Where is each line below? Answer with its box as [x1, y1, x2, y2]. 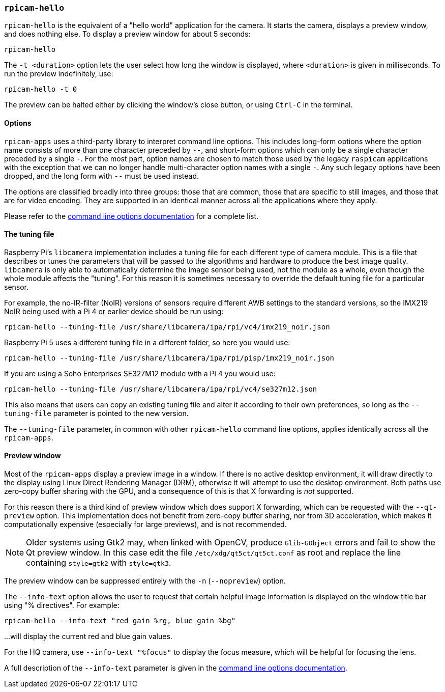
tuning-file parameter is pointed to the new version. [4, 408, 189, 418]
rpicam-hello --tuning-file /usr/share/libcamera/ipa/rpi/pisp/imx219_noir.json [4, 353, 335, 362]
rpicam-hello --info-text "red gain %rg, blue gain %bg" [4, 617, 236, 625]
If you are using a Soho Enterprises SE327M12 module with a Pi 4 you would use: [4, 369, 276, 378]
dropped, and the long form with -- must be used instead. [4, 171, 199, 180]
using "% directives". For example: [4, 601, 120, 610]
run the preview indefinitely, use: [4, 69, 113, 78]
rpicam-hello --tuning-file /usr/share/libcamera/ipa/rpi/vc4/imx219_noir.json [4, 322, 330, 331]
